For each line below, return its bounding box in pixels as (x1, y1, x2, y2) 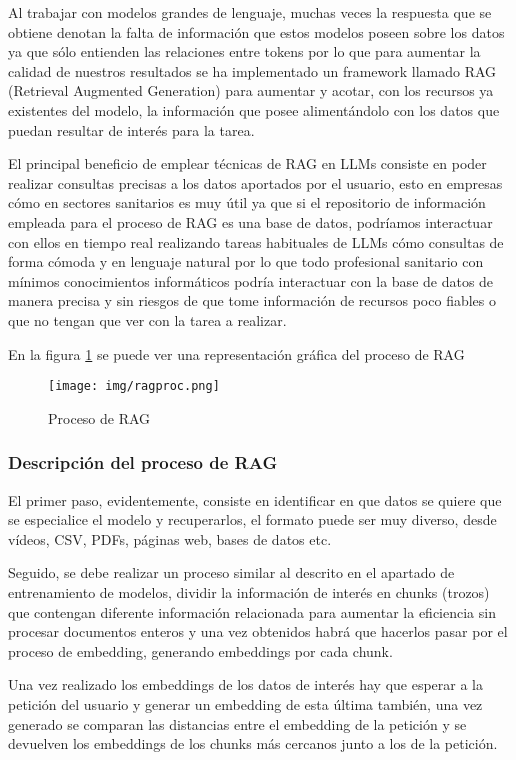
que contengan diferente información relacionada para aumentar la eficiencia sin (8, 601, 496, 622)
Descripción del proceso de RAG (8, 450, 278, 475)
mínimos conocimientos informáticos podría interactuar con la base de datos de (8, 270, 494, 291)
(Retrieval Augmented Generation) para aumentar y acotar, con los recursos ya (8, 80, 494, 101)
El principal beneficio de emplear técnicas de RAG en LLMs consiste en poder (8, 153, 487, 174)
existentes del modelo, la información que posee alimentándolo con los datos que (8, 99, 500, 120)
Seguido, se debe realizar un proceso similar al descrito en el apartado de (8, 562, 455, 583)
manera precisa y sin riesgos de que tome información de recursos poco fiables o (8, 290, 496, 311)
